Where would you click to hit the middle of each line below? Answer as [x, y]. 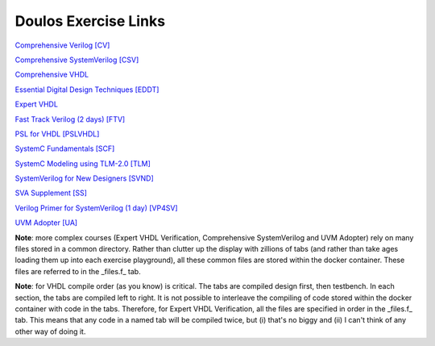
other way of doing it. [50, 331]
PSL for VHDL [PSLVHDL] [57, 134]
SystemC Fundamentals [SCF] [65, 148]
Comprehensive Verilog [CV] [62, 45]
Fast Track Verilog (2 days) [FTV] [70, 119]
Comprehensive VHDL [52, 75]
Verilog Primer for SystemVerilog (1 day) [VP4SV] [96, 208]
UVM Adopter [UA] [46, 223]
